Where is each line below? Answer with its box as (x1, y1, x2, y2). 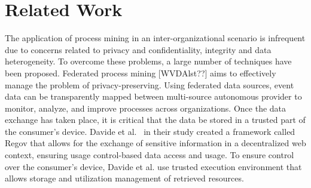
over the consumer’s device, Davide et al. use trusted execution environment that (5, 160, 302, 172)
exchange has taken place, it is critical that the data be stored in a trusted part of (5, 113, 306, 126)
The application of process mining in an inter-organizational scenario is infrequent (5, 32, 306, 44)
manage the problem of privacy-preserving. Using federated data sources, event (5, 78, 294, 91)
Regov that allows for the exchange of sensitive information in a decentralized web (5, 137, 306, 149)
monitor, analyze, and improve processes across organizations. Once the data (5, 101, 286, 114)
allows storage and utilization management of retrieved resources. (5, 172, 244, 184)
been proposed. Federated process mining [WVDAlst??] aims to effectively (5, 66, 276, 79)
